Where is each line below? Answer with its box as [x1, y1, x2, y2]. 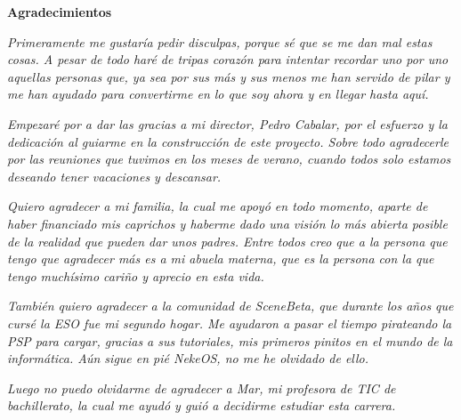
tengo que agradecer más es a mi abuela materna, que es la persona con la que [7, 249, 434, 268]
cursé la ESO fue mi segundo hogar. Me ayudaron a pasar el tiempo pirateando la [7, 313, 452, 332]
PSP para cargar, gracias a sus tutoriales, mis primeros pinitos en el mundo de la [7, 331, 453, 350]
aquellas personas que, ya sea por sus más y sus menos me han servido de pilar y [7, 67, 450, 85]
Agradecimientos [7, 3, 112, 20]
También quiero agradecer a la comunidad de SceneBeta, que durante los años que [7, 296, 454, 315]
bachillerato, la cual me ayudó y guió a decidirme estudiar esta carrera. [7, 396, 396, 415]
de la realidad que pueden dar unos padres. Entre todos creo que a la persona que [7, 231, 448, 250]
